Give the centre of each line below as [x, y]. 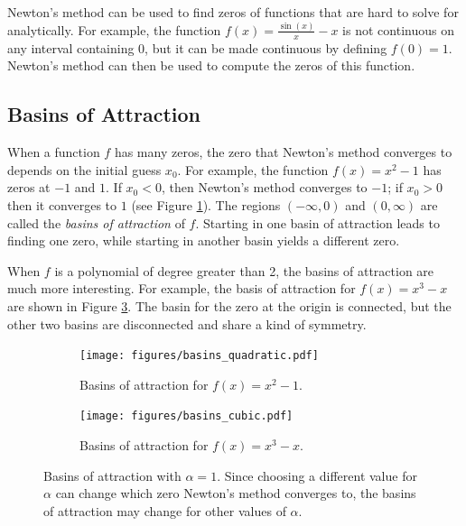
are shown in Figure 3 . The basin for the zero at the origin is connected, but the [229, 305]
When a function [54, 152]
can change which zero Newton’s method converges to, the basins [236, 493]
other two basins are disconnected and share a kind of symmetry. [187, 323]
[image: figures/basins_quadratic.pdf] [199, 356]
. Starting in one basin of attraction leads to [317, 222]
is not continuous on [398, 29]
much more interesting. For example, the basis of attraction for [182, 288]
